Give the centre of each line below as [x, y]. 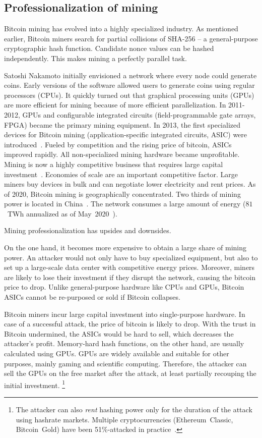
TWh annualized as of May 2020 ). [62, 213]
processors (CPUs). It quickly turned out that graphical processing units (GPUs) [129, 95]
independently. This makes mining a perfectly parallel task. [95, 58]
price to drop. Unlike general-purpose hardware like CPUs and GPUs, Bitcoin [124, 287]
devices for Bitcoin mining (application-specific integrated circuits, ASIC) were [126, 134]
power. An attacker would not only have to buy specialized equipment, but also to [131, 257]
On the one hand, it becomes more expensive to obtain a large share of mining [125, 248]
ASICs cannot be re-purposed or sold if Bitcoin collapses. [92, 297]
